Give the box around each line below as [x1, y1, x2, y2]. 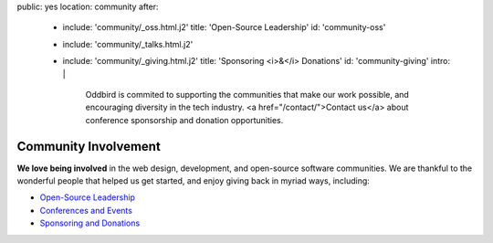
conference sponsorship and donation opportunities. [85, 114, 284, 125]
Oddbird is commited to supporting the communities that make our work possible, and [85, 89, 410, 100]
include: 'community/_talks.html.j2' [62, 38, 194, 49]
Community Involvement [16, 138, 162, 154]
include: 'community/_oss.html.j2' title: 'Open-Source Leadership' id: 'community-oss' [62, 22, 386, 33]
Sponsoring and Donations [39, 217, 141, 228]
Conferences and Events [39, 205, 132, 216]
